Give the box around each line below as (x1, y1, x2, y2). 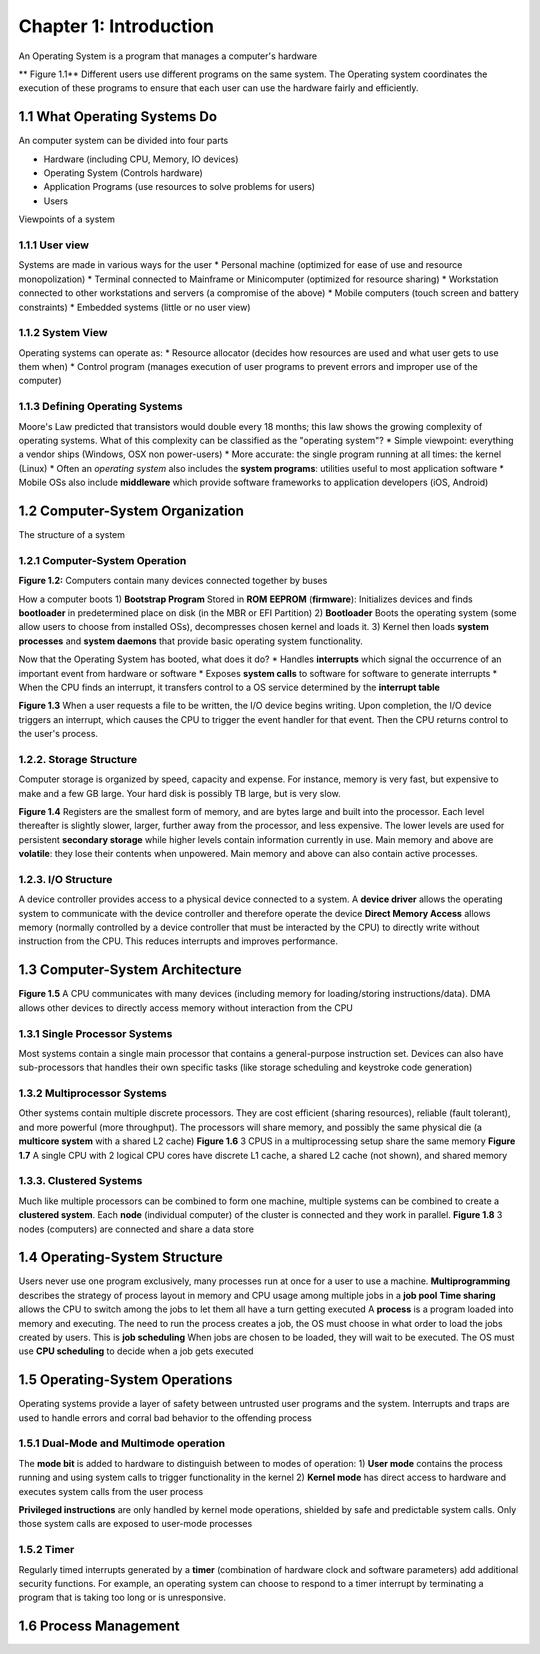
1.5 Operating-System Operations (18, 1371, 233, 1389)
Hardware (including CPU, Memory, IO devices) (43, 153, 239, 165)
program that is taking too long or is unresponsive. (18, 1591, 227, 1604)
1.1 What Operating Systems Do (18, 108, 218, 125)
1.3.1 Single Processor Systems (18, 1026, 173, 1040)
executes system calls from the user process (18, 1485, 204, 1497)
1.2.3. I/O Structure (18, 872, 113, 886)
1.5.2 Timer (18, 1543, 75, 1557)
